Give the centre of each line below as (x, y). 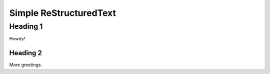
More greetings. (26, 65)
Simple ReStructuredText (62, 13)
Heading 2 (26, 53)
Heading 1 (26, 26)
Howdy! (17, 39)
